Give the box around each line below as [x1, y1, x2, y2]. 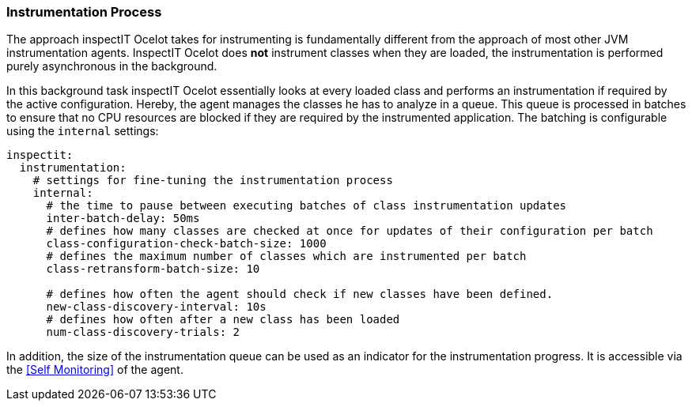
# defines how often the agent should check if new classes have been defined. [46, 288, 554, 301]
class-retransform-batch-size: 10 [46, 262, 260, 276]
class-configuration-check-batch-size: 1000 [46, 237, 327, 251]
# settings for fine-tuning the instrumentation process [32, 174, 393, 187]
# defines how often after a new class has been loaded [46, 313, 400, 326]
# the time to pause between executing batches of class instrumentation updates [46, 199, 567, 213]
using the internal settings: [6, 124, 159, 138]
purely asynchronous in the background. [6, 59, 217, 73]
